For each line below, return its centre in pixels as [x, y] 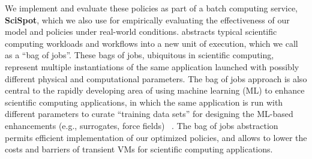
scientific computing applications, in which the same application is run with [144, 102]
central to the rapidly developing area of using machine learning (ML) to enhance [155, 90]
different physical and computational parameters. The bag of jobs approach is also [156, 78]
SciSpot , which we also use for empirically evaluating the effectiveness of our [147, 19]
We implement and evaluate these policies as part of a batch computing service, [151, 8]
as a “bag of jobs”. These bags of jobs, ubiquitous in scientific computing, [139, 55]
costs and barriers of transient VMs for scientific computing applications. [139, 149]
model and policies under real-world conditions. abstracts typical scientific [141, 31]
